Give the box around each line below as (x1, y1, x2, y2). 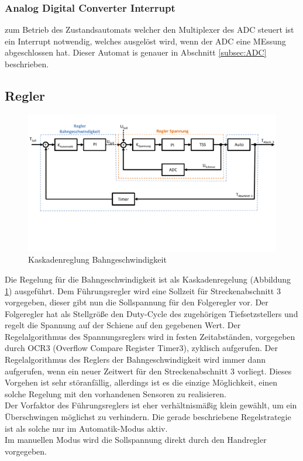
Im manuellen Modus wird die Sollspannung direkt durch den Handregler (5, 434, 267, 446)
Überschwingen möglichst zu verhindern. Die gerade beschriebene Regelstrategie (5, 411, 291, 423)
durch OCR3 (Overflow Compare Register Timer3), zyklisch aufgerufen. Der (5, 342, 278, 354)
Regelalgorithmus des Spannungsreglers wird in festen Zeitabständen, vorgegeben (5, 330, 295, 342)
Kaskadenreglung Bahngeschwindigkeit (28, 253, 167, 266)
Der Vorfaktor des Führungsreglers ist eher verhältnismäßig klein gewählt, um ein (5, 399, 297, 411)
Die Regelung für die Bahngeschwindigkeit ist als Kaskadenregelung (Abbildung (5, 273, 291, 285)
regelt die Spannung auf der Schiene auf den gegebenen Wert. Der (5, 319, 241, 331)
